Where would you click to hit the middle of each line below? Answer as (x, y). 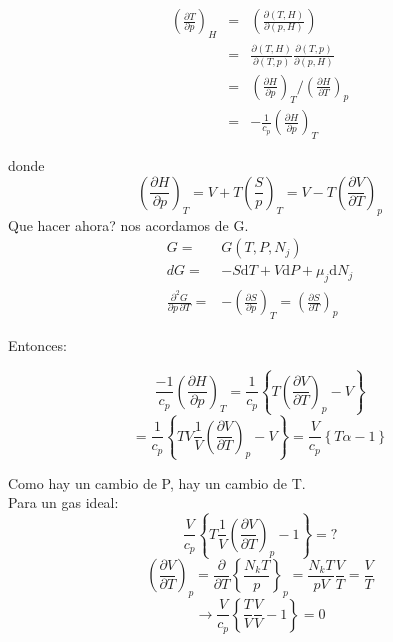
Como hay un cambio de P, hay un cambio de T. (157, 482)
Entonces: (37, 344)
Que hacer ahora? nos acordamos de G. (128, 224)
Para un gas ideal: (63, 502)
